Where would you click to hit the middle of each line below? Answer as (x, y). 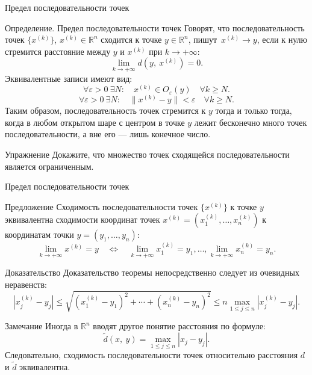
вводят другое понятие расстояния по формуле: (179, 326)
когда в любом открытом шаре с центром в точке (95, 122)
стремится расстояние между (58, 51)
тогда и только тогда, (254, 110)
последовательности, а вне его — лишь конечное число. (108, 134)
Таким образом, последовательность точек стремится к (105, 110)
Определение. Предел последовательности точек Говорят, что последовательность (155, 27)
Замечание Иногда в (42, 326)
